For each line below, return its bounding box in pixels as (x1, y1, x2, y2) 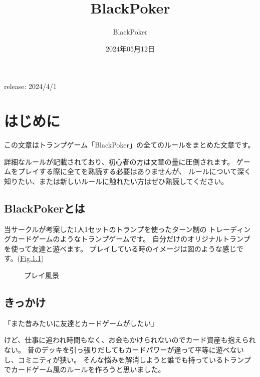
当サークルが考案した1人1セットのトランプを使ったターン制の (4, 223, 207, 234)
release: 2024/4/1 (4, 81, 57, 91)
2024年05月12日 (106, 43, 155, 53)
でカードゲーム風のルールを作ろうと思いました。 (4, 364, 165, 374)
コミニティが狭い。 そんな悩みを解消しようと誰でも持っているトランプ (18, 354, 251, 364)
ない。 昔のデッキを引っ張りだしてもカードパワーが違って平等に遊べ (4, 344, 230, 354)
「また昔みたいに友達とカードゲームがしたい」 (4, 317, 158, 328)
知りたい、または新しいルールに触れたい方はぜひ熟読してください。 (4, 175, 228, 186)
